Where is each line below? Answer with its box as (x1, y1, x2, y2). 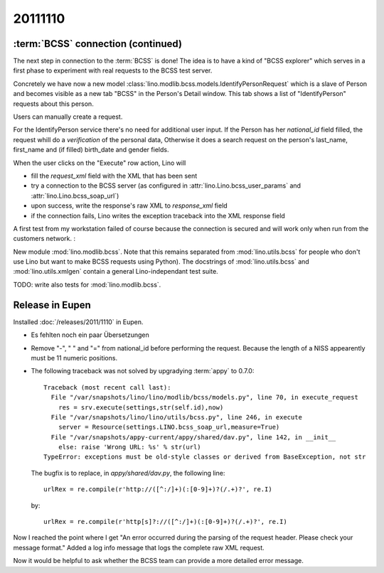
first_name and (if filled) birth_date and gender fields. (13, 146, 169, 154)
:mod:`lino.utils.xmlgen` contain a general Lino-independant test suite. (13, 267, 218, 276)
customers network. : (13, 235, 76, 243)
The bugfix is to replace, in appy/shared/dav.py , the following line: (31, 468, 225, 477)
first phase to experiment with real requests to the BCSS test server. (13, 66, 213, 75)
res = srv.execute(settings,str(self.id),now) (58, 403, 224, 412)
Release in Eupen (13, 299, 92, 311)
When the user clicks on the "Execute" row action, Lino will (13, 159, 186, 167)
